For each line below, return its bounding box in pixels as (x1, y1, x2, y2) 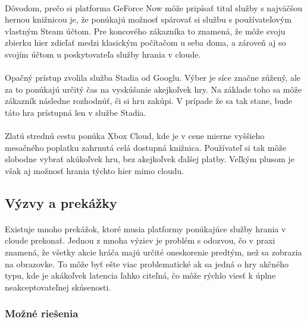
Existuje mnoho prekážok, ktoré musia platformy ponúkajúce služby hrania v (5, 222, 286, 235)
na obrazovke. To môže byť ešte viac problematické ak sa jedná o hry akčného (5, 257, 289, 270)
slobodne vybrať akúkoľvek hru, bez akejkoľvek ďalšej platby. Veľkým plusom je (5, 153, 295, 165)
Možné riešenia (5, 306, 79, 321)
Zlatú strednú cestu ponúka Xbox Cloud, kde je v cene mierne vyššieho (5, 130, 265, 142)
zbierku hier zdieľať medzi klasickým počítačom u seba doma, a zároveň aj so (5, 36, 286, 49)
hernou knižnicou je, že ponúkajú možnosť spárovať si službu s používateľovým (5, 13, 292, 26)
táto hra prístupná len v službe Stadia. (5, 106, 146, 118)
